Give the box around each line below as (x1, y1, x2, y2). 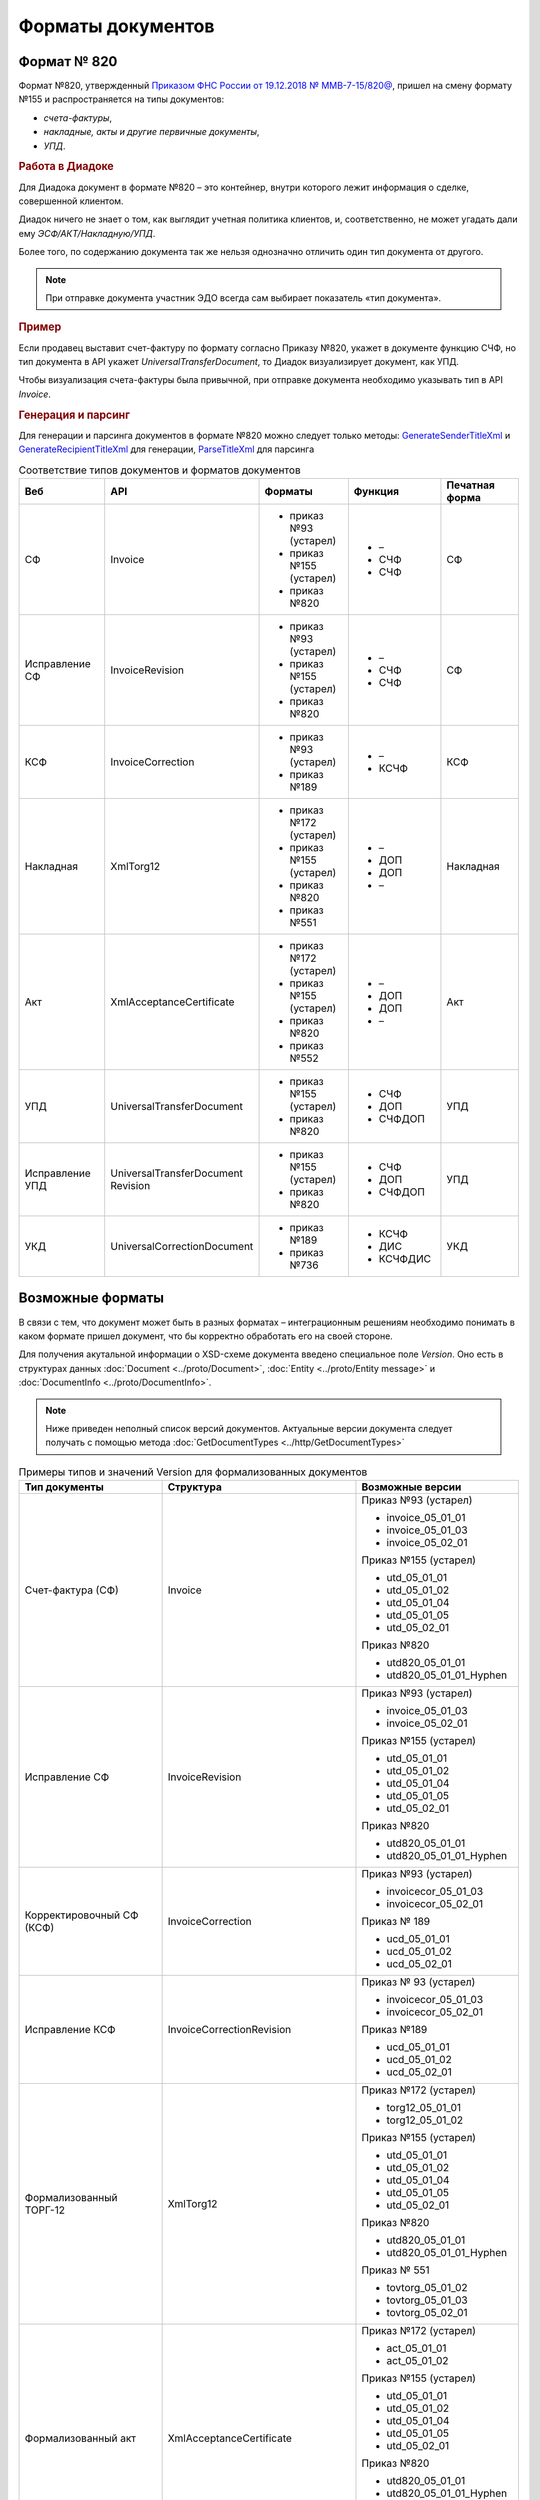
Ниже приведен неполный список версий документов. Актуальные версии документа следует (45, 1422, 453, 1434)
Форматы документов (18, 15, 215, 37)
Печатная (446, 478, 495, 492)
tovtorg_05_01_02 (386, 2281, 469, 2295)
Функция (353, 485, 400, 499)
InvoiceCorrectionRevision (167, 2023, 292, 2037)
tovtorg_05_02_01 (386, 2306, 469, 2320)
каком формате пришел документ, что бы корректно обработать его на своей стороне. (18, 1330, 394, 1342)
